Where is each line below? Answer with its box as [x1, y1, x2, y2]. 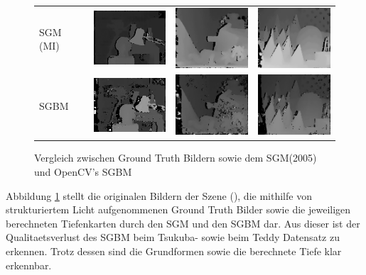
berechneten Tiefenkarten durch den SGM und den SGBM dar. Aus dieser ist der [6, 215, 360, 230]
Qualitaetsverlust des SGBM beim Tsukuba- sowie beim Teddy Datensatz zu [6, 230, 340, 245]
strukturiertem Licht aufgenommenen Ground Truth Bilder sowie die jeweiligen [6, 202, 351, 217]
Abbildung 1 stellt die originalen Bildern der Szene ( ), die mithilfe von [6, 188, 312, 203]
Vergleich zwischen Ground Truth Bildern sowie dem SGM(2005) [34, 150, 317, 165]
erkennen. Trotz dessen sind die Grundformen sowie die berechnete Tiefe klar [6, 243, 342, 258]
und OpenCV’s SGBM [34, 164, 132, 179]
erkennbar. [6, 257, 52, 272]
